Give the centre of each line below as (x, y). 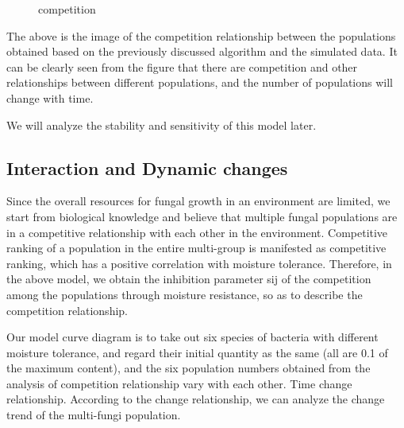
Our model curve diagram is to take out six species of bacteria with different (192, 337)
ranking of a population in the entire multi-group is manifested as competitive (196, 248)
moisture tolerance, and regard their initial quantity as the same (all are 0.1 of (197, 352)
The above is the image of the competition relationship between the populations (201, 35)
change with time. (50, 97)
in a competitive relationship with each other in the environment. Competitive (197, 232)
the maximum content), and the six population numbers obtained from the (189, 368)
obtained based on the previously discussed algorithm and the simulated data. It (202, 51)
